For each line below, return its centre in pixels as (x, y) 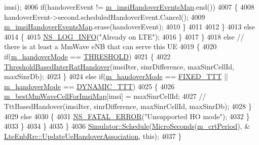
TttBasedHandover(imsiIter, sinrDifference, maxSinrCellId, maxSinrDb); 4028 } (128, 106)
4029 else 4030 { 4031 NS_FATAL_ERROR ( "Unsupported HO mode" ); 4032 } (127, 116)
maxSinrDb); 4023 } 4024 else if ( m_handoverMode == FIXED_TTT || (116, 76)
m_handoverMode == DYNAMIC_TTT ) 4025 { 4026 (89, 86)
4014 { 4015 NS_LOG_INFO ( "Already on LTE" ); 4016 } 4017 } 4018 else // (124, 36)
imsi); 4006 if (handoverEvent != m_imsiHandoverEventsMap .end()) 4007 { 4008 (129, 7)
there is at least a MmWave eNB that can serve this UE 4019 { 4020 (110, 46)
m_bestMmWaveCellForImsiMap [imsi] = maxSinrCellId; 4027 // (105, 96)
